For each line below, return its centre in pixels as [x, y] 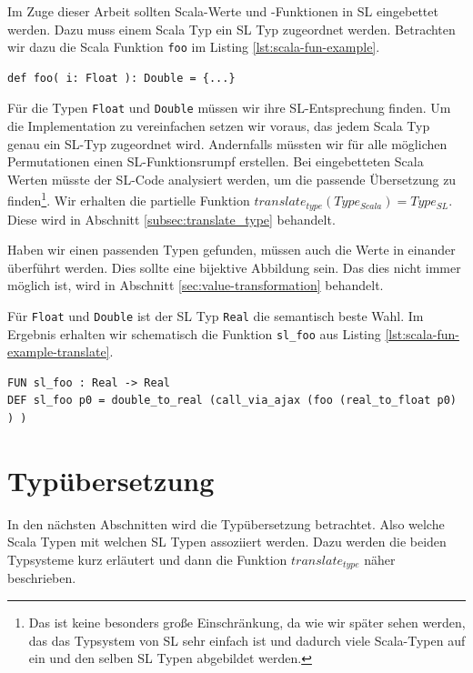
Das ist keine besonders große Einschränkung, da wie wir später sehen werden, [247, 622]
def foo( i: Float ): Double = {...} [121, 78]
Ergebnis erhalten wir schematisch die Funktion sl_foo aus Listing [194, 333]
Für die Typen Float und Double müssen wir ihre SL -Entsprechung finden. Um [229, 108]
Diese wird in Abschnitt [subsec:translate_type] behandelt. [171, 219]
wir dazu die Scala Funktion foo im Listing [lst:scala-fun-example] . [194, 47]
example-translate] [59, 352]
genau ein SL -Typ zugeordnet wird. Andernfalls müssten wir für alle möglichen [227, 143]
